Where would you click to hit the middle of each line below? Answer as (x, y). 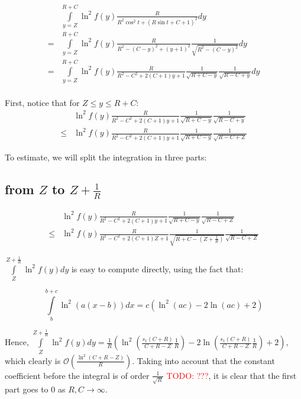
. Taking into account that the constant (203, 360)
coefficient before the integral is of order (77, 375)
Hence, (17, 342)
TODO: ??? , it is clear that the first (232, 375)
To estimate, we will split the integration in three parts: (106, 157)
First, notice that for (42, 102)
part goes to (27, 389)
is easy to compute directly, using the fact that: (157, 268)
